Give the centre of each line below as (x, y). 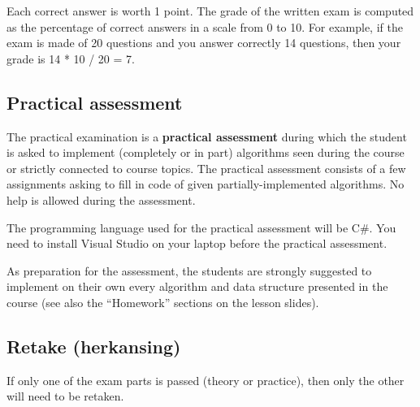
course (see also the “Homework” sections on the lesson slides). (163, 302)
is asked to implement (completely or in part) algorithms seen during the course (206, 152)
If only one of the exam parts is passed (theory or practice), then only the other (206, 380)
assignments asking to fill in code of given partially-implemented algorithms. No (206, 184)
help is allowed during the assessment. (101, 199)
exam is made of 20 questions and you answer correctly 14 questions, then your (204, 43)
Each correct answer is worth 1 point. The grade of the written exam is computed (210, 11)
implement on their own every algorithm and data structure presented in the (197, 286)
